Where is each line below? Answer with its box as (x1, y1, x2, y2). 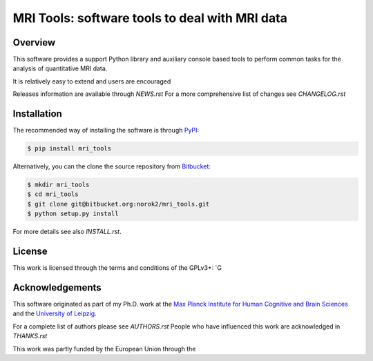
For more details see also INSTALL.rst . (12, 228, 122, 236)
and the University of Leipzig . (12, 309, 97, 318)
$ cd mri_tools (27, 191, 79, 198)
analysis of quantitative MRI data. (12, 64, 108, 72)
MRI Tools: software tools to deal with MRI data (12, 10, 288, 26)
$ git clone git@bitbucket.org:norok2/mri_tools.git (27, 200, 210, 208)
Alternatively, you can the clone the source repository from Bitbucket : (12, 162, 211, 170)
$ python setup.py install (27, 210, 119, 217)
